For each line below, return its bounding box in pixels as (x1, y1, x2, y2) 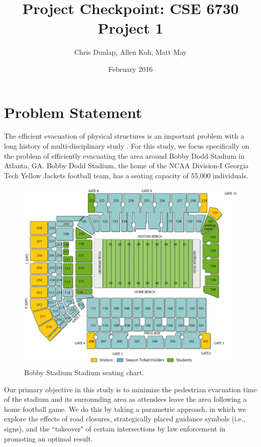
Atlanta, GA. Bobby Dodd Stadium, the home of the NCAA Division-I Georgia (4, 160, 249, 171)
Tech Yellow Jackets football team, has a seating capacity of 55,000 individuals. (4, 170, 248, 180)
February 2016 (108, 63, 153, 74)
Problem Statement (4, 101, 142, 122)
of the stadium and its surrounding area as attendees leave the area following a (4, 394, 247, 404)
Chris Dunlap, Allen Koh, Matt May (74, 47, 187, 57)
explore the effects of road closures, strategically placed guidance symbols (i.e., (4, 413, 245, 424)
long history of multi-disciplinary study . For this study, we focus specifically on (4, 141, 249, 151)
